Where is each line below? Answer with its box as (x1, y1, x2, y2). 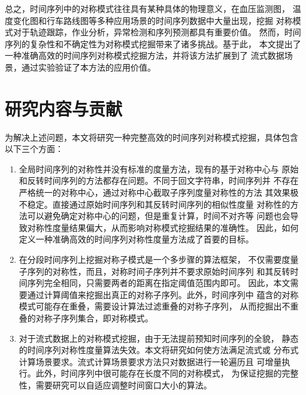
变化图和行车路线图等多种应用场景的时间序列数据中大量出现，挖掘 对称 (13, 14, 293, 26)
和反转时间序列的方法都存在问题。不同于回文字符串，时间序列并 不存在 (19, 174, 299, 187)
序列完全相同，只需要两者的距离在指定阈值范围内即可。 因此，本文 (27, 276, 290, 289)
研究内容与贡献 (5, 96, 123, 120)
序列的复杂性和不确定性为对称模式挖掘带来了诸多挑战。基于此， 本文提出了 (5, 37, 301, 50)
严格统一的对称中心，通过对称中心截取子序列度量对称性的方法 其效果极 (19, 186, 299, 199)
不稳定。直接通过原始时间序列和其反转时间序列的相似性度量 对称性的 (19, 197, 290, 210)
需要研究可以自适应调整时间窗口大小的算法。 (35, 378, 212, 391)
